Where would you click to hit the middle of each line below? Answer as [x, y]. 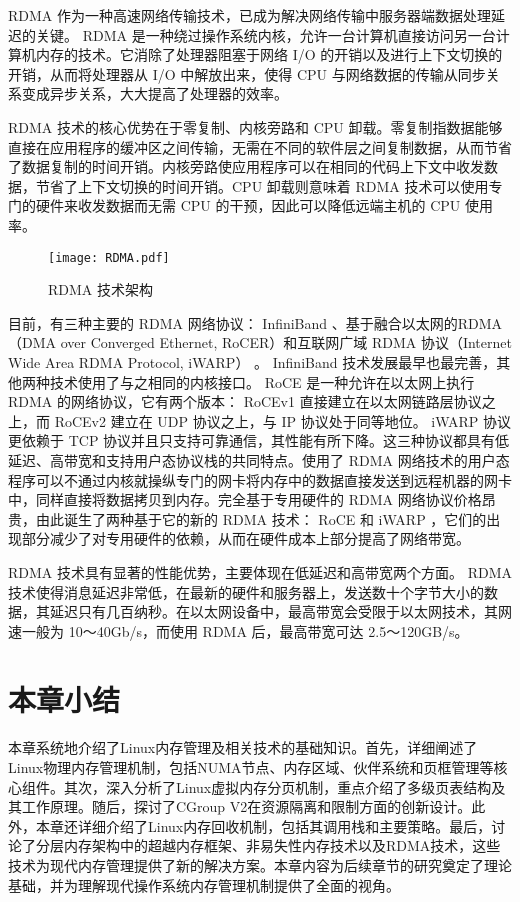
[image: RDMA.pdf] [109, 257]
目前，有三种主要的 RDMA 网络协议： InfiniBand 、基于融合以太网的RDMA [255, 322]
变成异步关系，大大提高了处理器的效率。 [154, 93]
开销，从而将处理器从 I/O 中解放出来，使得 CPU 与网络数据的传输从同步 [247, 73]
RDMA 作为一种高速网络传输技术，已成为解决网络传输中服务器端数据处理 [249, 15]
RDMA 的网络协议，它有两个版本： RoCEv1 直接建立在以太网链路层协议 [245, 401]
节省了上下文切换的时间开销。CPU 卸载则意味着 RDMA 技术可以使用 [262, 185]
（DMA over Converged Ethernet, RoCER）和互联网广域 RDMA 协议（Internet [260, 342]
